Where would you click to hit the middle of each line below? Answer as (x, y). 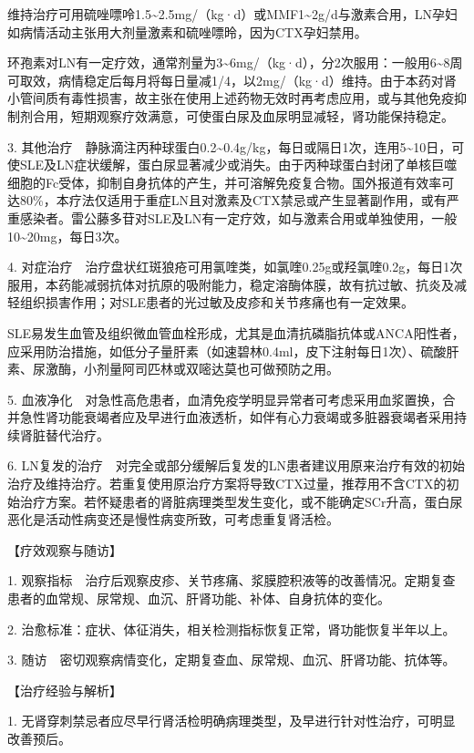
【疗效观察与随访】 (65, 549)
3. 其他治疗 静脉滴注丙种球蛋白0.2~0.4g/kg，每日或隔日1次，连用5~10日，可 (236, 146)
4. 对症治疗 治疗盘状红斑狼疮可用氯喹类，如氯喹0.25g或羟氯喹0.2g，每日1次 (235, 267)
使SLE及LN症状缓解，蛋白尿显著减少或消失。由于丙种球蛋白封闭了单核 (220, 165)
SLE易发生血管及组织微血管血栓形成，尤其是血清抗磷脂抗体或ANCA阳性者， (236, 332)
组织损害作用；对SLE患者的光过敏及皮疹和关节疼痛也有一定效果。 (217, 302)
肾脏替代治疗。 (64, 434)
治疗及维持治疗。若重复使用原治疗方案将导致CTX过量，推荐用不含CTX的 (227, 484)
